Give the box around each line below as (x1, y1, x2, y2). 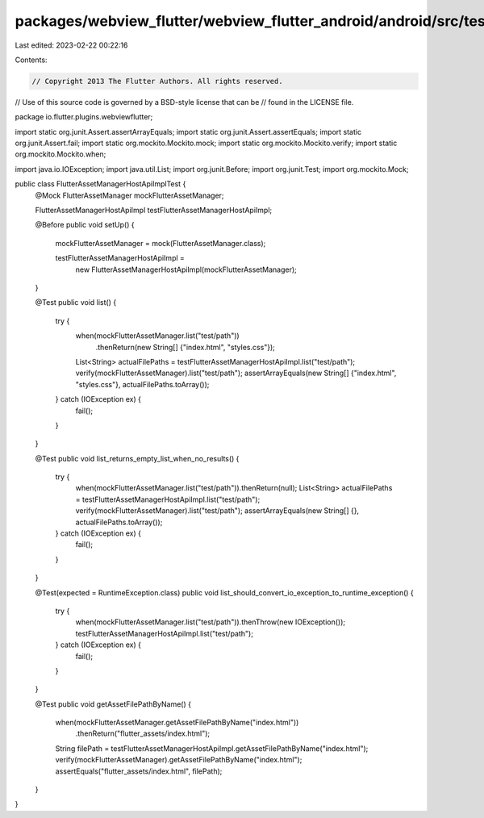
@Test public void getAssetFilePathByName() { (35, 699, 191, 709)
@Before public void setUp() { (35, 220, 135, 230)
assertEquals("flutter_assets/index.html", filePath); (55, 766, 223, 776)
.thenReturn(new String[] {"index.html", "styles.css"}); (95, 342, 276, 352)
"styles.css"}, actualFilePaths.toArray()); (75, 379, 210, 389)
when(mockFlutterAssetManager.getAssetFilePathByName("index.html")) (55, 718, 299, 728)
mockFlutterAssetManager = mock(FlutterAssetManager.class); (55, 238, 266, 248)
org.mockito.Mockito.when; (15, 149, 106, 159)
